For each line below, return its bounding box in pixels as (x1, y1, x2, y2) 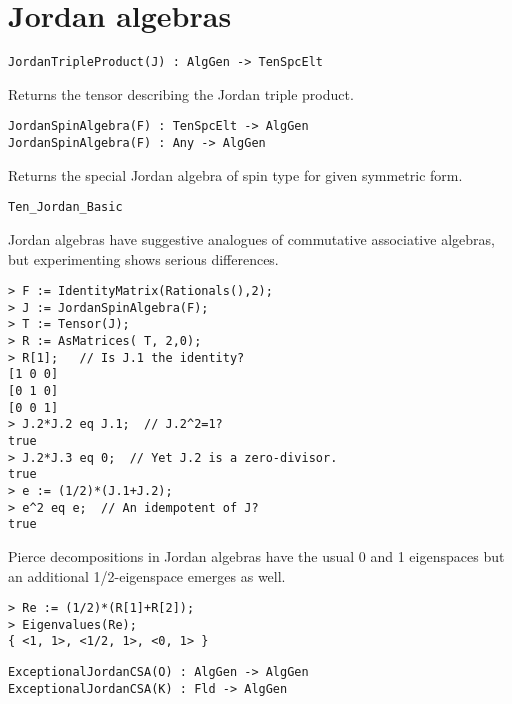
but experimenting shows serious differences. (8, 248, 279, 269)
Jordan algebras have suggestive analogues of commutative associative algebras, (8, 228, 495, 249)
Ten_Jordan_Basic (8, 200, 123, 215)
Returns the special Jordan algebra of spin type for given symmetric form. (8, 164, 463, 185)
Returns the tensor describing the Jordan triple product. (8, 83, 354, 104)
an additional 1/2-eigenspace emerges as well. (8, 565, 286, 586)
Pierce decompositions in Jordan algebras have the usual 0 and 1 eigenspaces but (8, 545, 505, 566)
